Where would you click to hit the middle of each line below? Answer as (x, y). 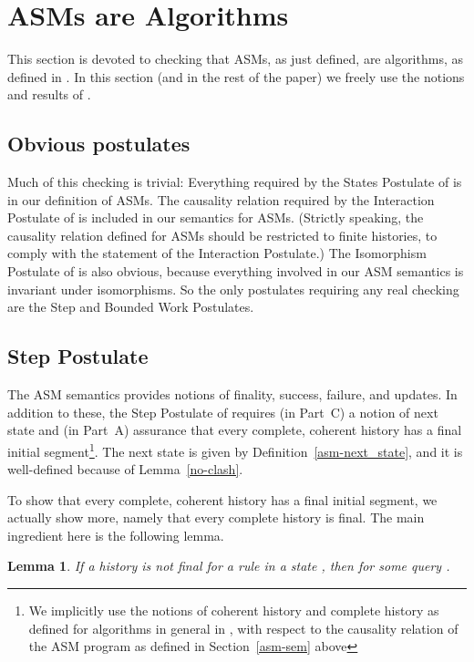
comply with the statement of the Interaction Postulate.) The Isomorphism (217, 253)
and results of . (49, 94)
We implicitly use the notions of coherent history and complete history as (234, 610)
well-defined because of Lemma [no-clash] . (125, 469)
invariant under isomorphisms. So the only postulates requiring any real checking (233, 289)
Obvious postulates (99, 144)
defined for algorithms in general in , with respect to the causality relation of (243, 628)
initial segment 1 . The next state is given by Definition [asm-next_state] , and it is (235, 450)
